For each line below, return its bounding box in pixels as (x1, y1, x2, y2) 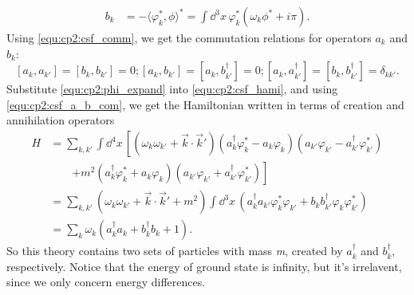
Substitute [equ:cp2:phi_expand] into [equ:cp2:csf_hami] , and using (6, 81, 338, 97)
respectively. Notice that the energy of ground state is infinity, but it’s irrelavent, (6, 258, 402, 274)
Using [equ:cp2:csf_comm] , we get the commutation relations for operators (6, 29, 372, 46)
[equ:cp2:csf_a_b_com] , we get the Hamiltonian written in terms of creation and (6, 96, 404, 112)
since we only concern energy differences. (6, 273, 206, 290)
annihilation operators (6, 112, 115, 128)
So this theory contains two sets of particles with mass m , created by (6, 242, 343, 259)
